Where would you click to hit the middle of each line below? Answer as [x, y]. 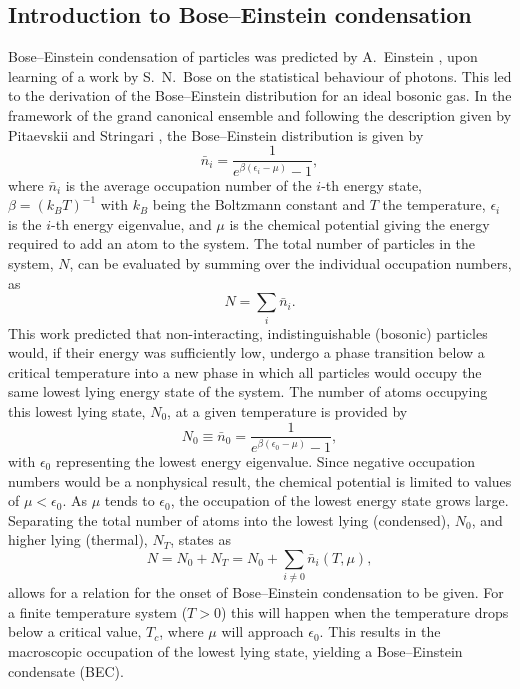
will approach [262, 631]
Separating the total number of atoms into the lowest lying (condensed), [229, 519]
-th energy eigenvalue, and [131, 223]
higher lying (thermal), [78, 539]
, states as [201, 539]
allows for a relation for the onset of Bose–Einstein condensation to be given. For [256, 592]
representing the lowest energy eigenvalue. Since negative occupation [265, 460]
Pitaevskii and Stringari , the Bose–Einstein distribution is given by [216, 134]
